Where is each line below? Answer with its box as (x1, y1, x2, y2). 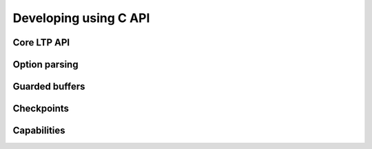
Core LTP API (12, 37, 70, 48)
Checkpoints (12, 103, 69, 115)
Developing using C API (12, 10, 150, 26)
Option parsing (12, 59, 79, 70)
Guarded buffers (12, 81, 85, 92)
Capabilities (12, 125, 65, 137)
